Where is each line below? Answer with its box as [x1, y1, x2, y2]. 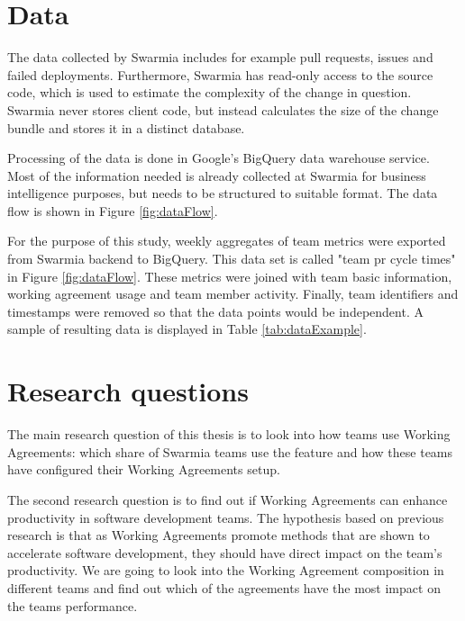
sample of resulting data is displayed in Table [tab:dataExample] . [7, 319, 367, 338]
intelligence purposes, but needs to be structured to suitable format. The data [7, 184, 438, 202]
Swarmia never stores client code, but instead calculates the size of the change [7, 100, 439, 119]
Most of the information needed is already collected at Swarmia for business [7, 166, 426, 184]
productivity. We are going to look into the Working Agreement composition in [7, 561, 444, 580]
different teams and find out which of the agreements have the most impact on [7, 578, 441, 597]
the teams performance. [7, 596, 138, 615]
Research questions [7, 373, 249, 409]
